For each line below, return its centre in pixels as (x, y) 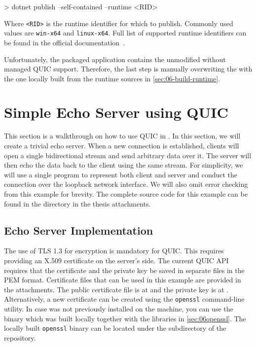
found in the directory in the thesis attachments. (77, 203)
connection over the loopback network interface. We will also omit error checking (126, 184)
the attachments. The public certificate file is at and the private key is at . (116, 289)
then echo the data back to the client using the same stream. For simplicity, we (124, 165)
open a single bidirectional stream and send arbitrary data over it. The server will (128, 155)
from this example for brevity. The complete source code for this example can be (126, 193)
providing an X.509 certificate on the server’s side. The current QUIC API (116, 260)
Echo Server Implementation (79, 230)
